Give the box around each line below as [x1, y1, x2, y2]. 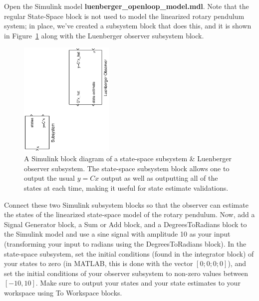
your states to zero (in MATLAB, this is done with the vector [4, 258, 193, 269]
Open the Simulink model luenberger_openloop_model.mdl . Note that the [4, 1, 249, 11]
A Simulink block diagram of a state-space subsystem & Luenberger [24, 153, 232, 164]
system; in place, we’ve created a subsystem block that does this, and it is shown [4, 20, 252, 31]
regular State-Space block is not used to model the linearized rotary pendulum [4, 10, 245, 21]
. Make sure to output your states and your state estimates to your [35, 278, 241, 288]
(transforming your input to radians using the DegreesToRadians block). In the [4, 239, 247, 249]
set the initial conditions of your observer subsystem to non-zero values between [4, 268, 249, 278]
